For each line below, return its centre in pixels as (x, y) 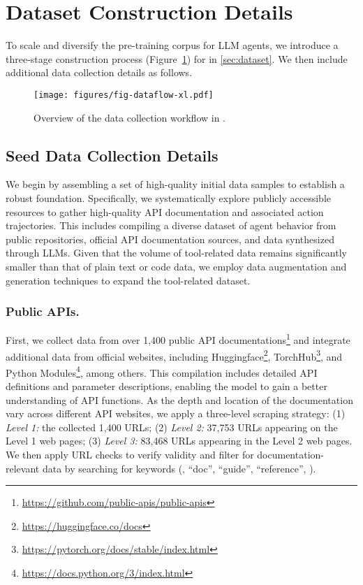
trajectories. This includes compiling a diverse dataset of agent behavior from (171, 225)
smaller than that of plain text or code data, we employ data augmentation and (176, 266)
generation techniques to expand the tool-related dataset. (128, 280)
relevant (23, 468)
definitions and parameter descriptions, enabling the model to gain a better (166, 386)
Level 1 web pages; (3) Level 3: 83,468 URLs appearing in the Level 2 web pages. (179, 441)
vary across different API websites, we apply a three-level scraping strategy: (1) (176, 413)
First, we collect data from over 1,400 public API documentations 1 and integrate (178, 339)
